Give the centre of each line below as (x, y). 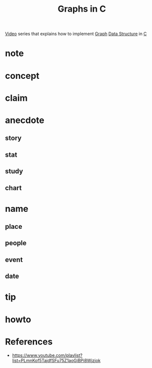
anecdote (25, 120)
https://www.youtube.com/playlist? (47, 355)
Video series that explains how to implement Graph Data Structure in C (76, 34)
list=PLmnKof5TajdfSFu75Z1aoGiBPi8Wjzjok (56, 360)
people (16, 243)
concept (22, 76)
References (29, 341)
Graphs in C (82, 9)
